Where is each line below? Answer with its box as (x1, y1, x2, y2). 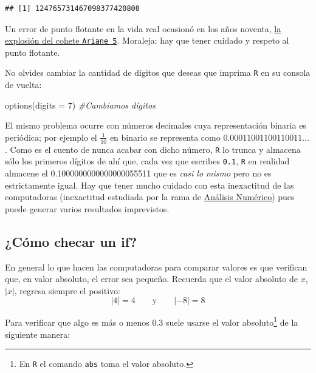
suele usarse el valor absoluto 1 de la (165, 314, 298, 329)
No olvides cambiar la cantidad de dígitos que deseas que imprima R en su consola (5, 66, 311, 79)
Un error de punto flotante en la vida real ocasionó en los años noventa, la (5, 22, 281, 35)
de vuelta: (5, 78, 42, 91)
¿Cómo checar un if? (5, 232, 137, 250)
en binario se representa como (109, 130, 221, 143)
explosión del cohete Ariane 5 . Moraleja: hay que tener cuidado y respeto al (5, 34, 289, 47)
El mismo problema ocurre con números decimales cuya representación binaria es (5, 119, 306, 132)
